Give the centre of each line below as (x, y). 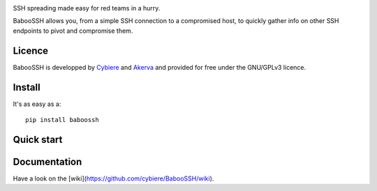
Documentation (47, 161)
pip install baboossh (62, 120)
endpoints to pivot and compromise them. (73, 31)
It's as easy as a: (37, 104)
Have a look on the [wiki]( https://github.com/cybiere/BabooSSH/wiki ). (113, 178)
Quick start (38, 139)
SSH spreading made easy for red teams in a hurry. (87, 8)
